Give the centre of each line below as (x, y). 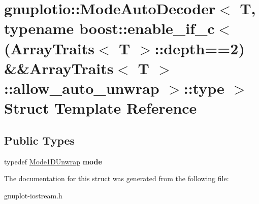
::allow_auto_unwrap (82, 88)
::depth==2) (200, 48)
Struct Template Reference (101, 108)
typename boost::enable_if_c (109, 28)
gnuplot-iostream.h (33, 195)
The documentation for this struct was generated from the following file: (117, 178)
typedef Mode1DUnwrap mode (53, 161)
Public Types (40, 140)
